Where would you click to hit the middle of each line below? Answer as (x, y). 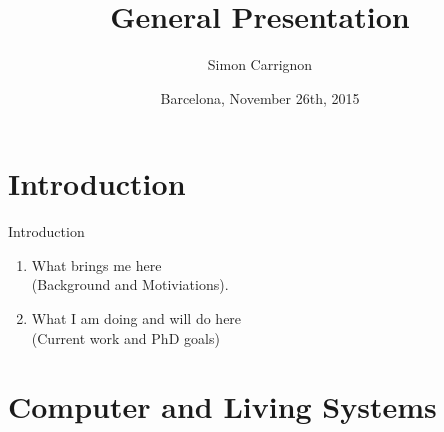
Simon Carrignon (260, 64)
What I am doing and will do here (136, 318)
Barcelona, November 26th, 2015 (260, 97)
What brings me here (96, 264)
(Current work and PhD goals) (125, 337)
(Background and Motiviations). (130, 284)
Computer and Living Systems (222, 406)
